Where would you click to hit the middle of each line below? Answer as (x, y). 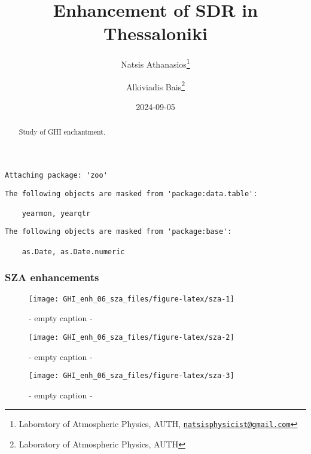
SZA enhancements (52, 277)
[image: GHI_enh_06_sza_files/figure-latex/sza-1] (132, 299)
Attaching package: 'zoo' (56, 175)
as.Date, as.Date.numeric (73, 252)
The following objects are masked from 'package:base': (118, 232)
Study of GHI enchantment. (62, 132)
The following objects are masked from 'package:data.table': (131, 194)
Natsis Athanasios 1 (155, 63)
